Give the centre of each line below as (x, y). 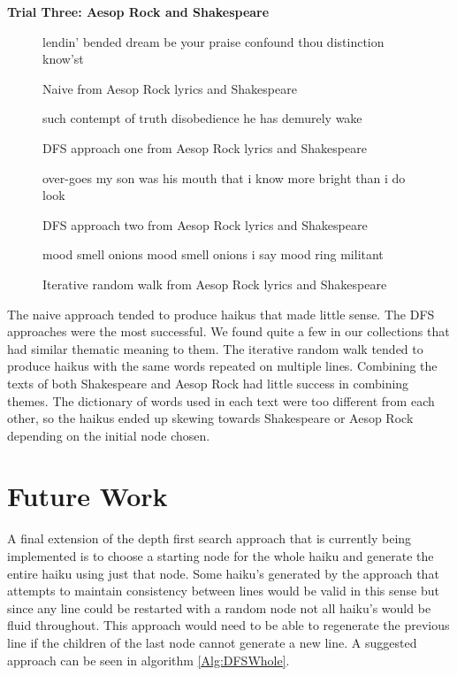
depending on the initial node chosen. (109, 435)
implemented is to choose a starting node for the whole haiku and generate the (221, 556)
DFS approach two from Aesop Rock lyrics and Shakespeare (205, 224)
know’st (63, 59)
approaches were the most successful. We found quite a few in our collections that (228, 331)
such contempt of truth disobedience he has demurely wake (202, 118)
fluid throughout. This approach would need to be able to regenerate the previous (228, 625)
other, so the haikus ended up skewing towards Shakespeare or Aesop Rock (210, 418)
